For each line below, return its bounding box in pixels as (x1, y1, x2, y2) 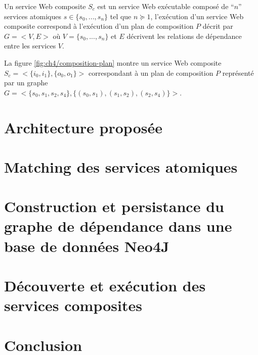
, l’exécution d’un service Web (150, 11, 244, 21)
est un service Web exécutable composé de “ (97, 1, 234, 11)
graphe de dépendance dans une (4, 216, 232, 236)
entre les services (4, 40, 56, 51)
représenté (222, 67, 254, 78)
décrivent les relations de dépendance (126, 30, 242, 41)
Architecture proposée (4, 117, 162, 137)
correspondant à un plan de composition (88, 67, 213, 78)
